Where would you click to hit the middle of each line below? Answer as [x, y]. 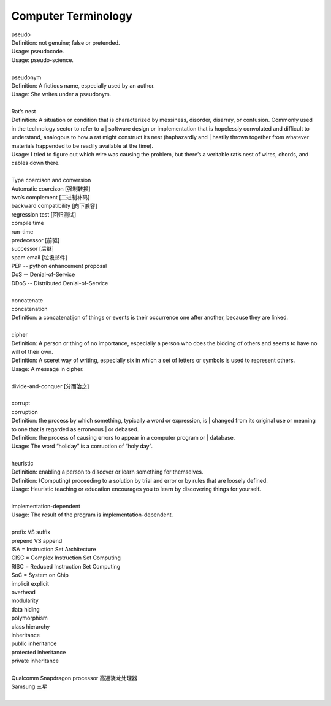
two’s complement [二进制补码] [51, 197]
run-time [22, 232]
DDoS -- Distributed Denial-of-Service [60, 283]
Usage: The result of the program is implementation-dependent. [92, 515]
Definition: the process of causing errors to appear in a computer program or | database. [123, 437]
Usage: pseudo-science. [42, 60]
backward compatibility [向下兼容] [54, 206]
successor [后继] [33, 249]
